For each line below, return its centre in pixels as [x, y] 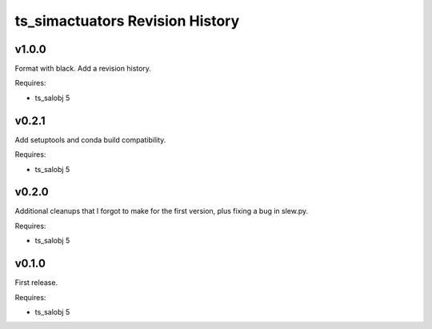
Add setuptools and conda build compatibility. [90, 139]
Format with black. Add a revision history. [83, 69]
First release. [36, 283]
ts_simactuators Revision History [127, 21]
